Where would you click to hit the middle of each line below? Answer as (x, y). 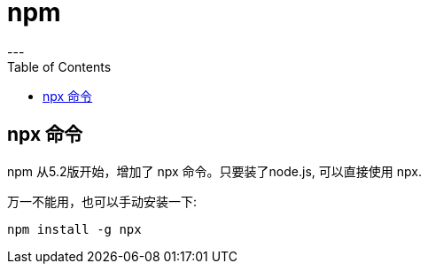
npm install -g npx (74, 229)
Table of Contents (59, 66)
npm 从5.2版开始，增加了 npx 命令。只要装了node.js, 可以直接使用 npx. (214, 171)
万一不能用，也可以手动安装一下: (102, 201)
